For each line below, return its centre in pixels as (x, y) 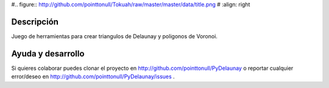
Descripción (35, 22)
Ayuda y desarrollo (48, 54)
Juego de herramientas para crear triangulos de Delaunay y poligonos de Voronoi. (114, 36)
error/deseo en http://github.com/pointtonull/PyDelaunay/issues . (93, 76)
